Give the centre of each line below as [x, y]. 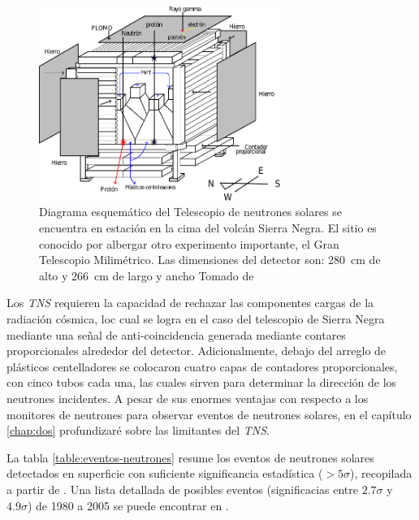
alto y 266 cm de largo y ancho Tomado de [147, 275]
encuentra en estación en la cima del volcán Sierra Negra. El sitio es [208, 227]
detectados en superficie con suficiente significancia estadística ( [165, 473]
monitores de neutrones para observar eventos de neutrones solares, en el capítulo [209, 414]
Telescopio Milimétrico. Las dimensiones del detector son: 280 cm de [210, 260]
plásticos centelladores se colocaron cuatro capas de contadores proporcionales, [202, 366]
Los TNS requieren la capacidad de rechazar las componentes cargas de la [190, 303]
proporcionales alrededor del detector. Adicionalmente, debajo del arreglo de [197, 351]
